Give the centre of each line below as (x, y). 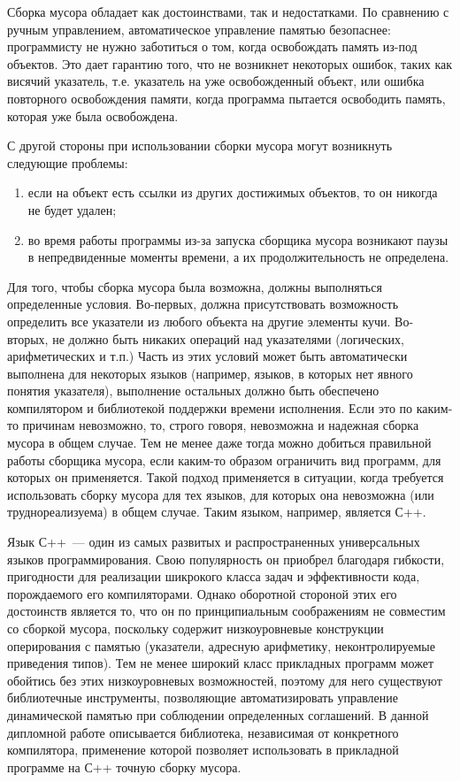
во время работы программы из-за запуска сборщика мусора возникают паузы (238, 239)
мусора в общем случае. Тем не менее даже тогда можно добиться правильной (219, 443)
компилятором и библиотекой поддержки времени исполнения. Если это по (210, 407)
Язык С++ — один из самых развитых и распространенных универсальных (214, 542)
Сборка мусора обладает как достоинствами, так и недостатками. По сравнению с (228, 11)
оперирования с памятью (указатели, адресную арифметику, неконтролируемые (221, 645)
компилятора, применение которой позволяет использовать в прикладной (203, 750)
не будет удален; (72, 209)
